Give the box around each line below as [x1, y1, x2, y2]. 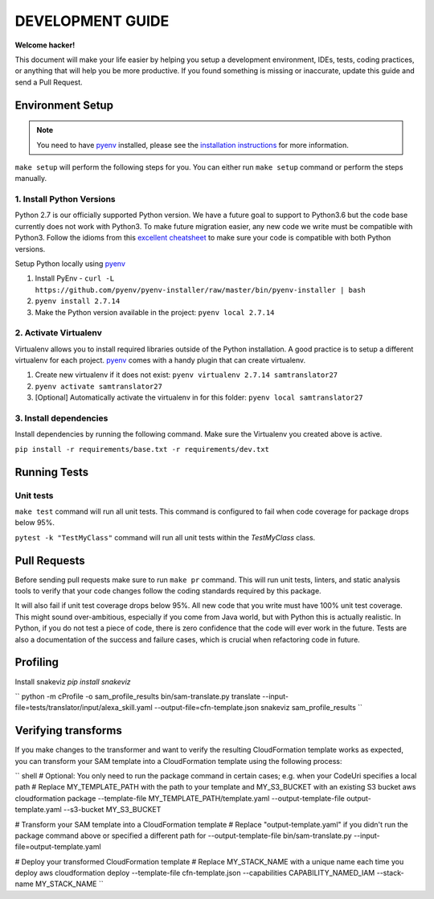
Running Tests [14, 465, 88, 478]
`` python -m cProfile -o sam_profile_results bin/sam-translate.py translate [14, 692, 261, 701]
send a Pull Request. [14, 77, 84, 87]
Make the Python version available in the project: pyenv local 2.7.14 [35, 307, 275, 317]
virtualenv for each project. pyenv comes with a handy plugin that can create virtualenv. [14, 355, 306, 365]
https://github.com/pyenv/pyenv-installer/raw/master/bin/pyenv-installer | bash [35, 285, 366, 294]
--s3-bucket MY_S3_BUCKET [63, 805, 162, 815]
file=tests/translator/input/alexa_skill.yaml [14, 703, 153, 712]
